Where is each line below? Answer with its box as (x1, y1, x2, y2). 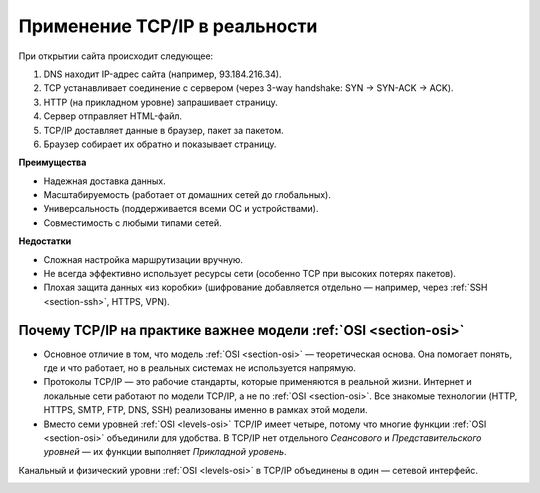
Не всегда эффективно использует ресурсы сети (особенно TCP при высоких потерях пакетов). (43, 268, 457, 280)
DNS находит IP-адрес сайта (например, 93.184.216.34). (43, 68, 282, 80)
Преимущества (18, 156, 87, 169)
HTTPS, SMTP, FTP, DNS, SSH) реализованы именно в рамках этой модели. (43, 404, 368, 416)
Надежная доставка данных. (43, 175, 166, 187)
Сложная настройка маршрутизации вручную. (43, 253, 244, 265)
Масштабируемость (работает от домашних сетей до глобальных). (43, 189, 332, 201)
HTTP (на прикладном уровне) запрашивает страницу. (43, 96, 279, 108)
